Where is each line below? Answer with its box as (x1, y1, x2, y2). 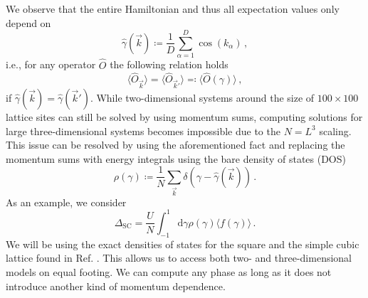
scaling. (319, 123, 352, 138)
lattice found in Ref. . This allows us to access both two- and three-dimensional (6, 250, 352, 265)
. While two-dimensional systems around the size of (90, 90, 315, 105)
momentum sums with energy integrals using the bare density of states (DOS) (6, 151, 346, 166)
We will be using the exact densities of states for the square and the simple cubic (6, 236, 359, 251)
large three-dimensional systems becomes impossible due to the (6, 123, 280, 138)
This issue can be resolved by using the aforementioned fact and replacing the (6, 137, 345, 152)
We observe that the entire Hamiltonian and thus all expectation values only (6, 1, 340, 16)
